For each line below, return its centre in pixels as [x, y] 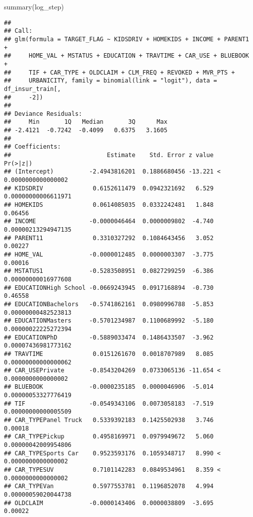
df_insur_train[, [32, 89]
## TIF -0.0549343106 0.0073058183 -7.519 [109, 403]
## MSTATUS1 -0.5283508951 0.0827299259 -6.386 [109, 271]
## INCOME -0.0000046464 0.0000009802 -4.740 [109, 221]
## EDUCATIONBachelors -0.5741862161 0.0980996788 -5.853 [109, 304]
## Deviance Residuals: [43, 114]
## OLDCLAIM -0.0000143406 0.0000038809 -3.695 [109, 503]
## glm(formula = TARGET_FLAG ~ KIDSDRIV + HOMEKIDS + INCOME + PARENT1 [126, 39]
